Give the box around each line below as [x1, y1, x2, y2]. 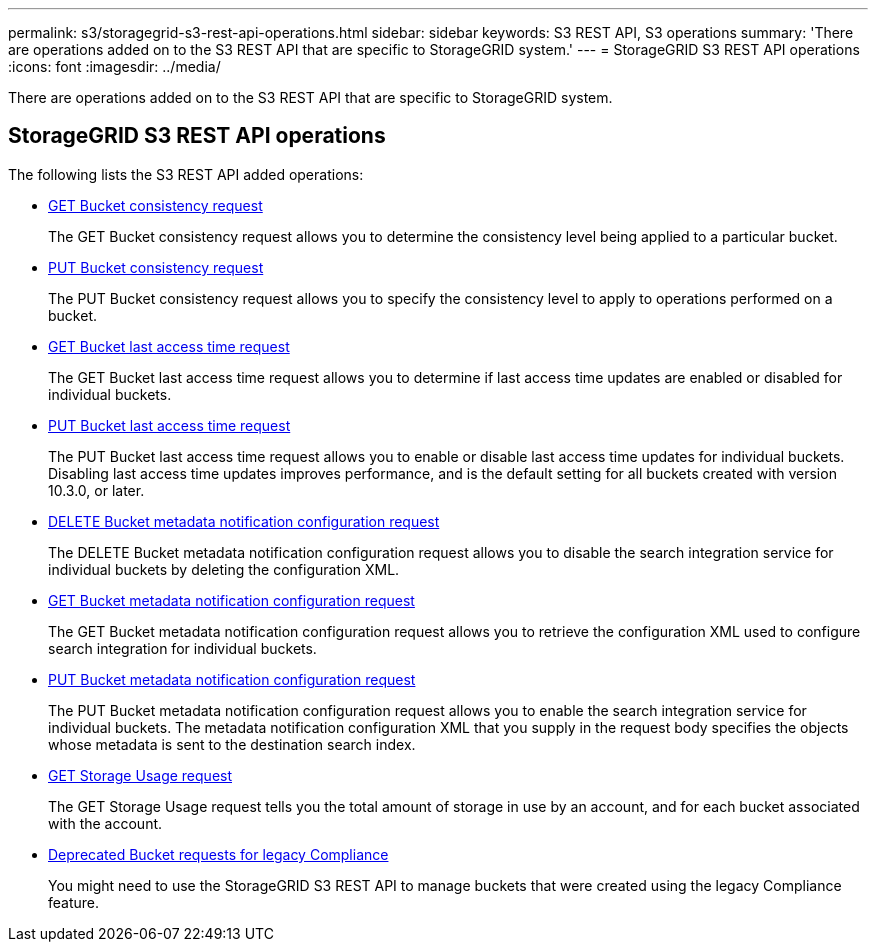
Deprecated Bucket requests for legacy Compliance [48, 845, 389, 863]
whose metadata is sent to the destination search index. [48, 735, 416, 753]
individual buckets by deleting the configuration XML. [48, 560, 400, 578]
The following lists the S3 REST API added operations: [8, 165, 364, 183]
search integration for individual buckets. [48, 639, 317, 657]
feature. [48, 893, 100, 911]
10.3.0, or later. [48, 481, 145, 499]
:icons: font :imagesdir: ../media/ [8, 58, 221, 75]
